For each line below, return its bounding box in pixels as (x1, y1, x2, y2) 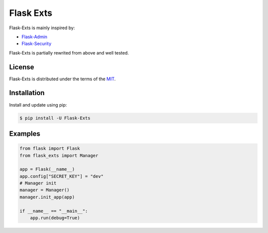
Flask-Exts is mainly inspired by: (9, 25, 75, 31)
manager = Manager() (19, 187, 69, 193)
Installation (9, 89, 45, 97)
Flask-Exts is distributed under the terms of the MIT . (9, 76, 116, 82)
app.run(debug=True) (30, 215, 80, 221)
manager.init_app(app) (19, 194, 75, 200)
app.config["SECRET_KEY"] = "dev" (19, 174, 104, 179)
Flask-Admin (21, 34, 48, 40)
